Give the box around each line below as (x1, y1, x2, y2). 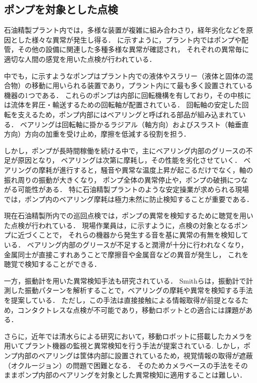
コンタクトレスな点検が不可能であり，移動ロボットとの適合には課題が (17, 304, 246, 315)
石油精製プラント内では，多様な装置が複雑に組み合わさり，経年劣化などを (4, 25, 247, 35)
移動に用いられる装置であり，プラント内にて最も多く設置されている (31, 80, 253, 91)
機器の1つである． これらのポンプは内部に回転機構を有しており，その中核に (4, 90, 252, 100)
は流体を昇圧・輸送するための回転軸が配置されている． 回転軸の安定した (4, 99, 242, 110)
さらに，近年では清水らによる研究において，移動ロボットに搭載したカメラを (4, 331, 253, 341)
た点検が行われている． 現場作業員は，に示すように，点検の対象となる (4, 220, 234, 230)
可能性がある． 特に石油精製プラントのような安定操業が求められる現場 (17, 184, 249, 194)
